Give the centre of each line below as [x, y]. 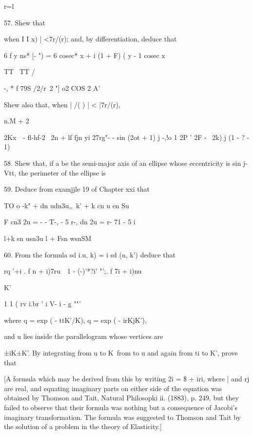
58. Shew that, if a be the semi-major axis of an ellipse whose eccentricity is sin [123, 163]
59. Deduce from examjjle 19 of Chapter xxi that [77, 189]
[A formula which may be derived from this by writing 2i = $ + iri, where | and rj [127, 379]
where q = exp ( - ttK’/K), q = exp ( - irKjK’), [75, 320]
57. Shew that [25, 22]
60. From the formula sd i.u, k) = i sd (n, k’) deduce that [90, 254]
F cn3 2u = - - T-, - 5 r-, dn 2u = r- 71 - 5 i [70, 222]
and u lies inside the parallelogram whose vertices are [84, 336]
